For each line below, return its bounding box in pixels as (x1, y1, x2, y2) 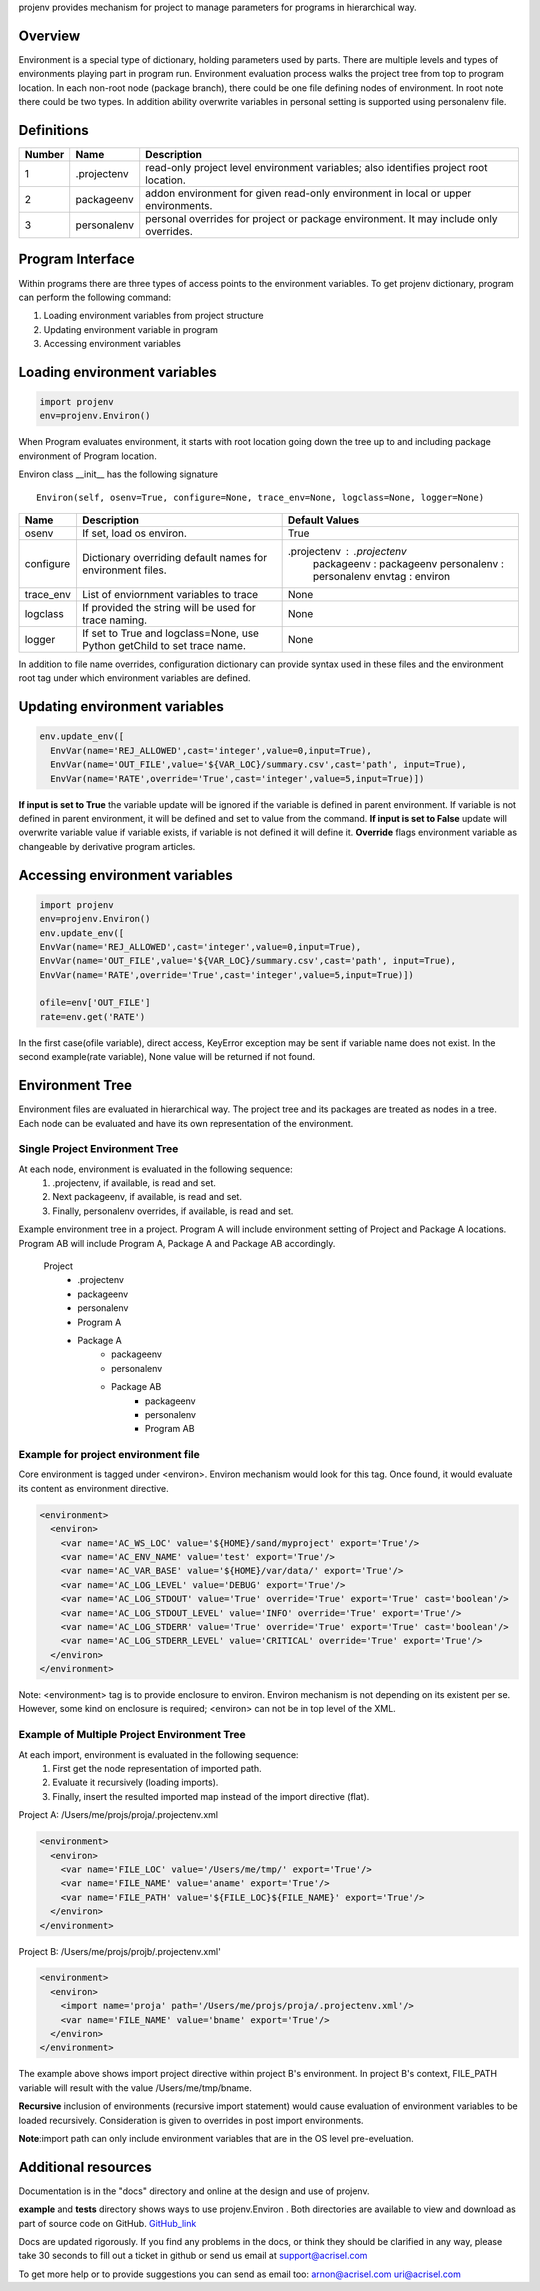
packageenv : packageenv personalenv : (312, 557, 505, 570)
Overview (18, 27, 81, 44)
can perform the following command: (18, 291, 172, 303)
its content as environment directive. (18, 1482, 169, 1494)
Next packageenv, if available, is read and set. (52, 1191, 242, 1203)
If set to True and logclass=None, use (81, 626, 260, 640)
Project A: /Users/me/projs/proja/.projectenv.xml (18, 1809, 219, 1821)
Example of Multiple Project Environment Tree (18, 1728, 247, 1742)
